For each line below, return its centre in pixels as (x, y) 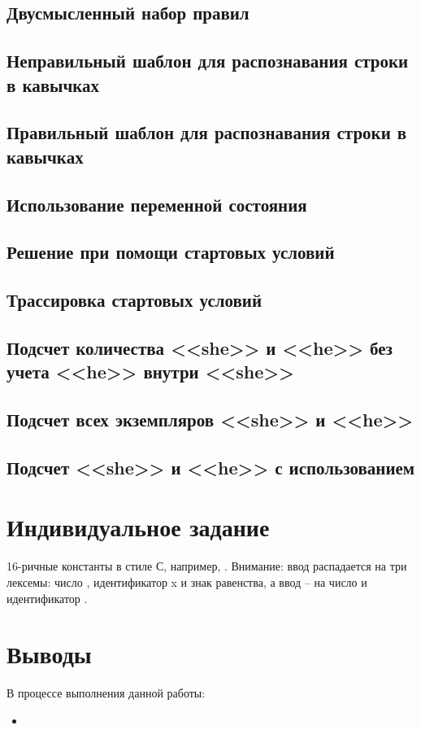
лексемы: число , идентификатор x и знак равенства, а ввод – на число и (187, 581)
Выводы (49, 654)
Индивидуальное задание (138, 527)
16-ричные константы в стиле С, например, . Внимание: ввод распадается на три (207, 566)
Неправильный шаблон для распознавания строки (208, 61)
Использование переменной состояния (157, 204)
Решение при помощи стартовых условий (171, 252)
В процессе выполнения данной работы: (106, 693)
